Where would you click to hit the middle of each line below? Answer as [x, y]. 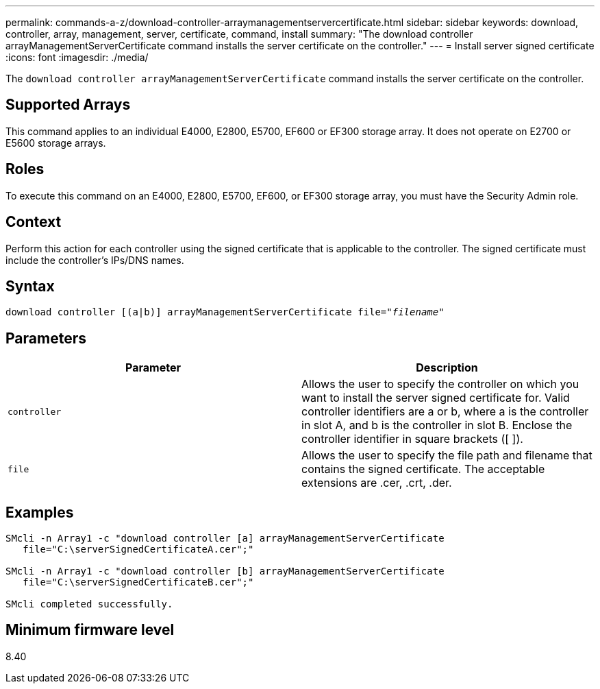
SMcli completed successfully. [89, 604]
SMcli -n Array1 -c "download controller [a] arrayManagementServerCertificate [225, 539]
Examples [40, 512]
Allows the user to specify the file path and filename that [447, 456]
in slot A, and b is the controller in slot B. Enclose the [437, 425]
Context [34, 222]
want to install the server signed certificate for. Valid [436, 398]
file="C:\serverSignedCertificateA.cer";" [138, 549]
